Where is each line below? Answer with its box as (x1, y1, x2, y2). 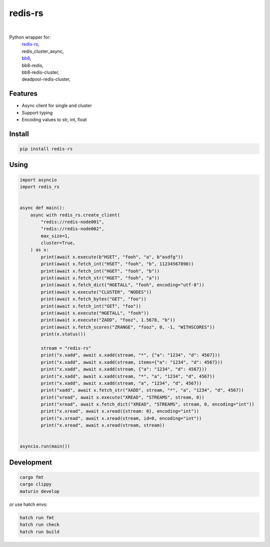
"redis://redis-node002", (40, 226, 104, 232)
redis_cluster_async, (21, 48, 64, 54)
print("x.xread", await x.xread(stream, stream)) (40, 423, 165, 428)
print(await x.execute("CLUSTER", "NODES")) (40, 289, 152, 295)
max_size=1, (40, 233, 70, 239)
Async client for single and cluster (21, 103, 92, 109)
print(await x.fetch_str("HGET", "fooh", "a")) (40, 275, 160, 281)
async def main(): (19, 205, 65, 211)
